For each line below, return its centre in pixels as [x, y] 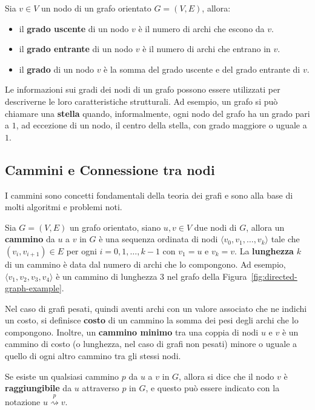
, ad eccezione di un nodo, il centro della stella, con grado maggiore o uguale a [161, 125]
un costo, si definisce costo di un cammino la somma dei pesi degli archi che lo [152, 320]
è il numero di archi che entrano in [207, 49]
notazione [23, 401]
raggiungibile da [38, 388]
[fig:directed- [274, 276]
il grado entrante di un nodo [76, 49]
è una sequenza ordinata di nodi [158, 239]
